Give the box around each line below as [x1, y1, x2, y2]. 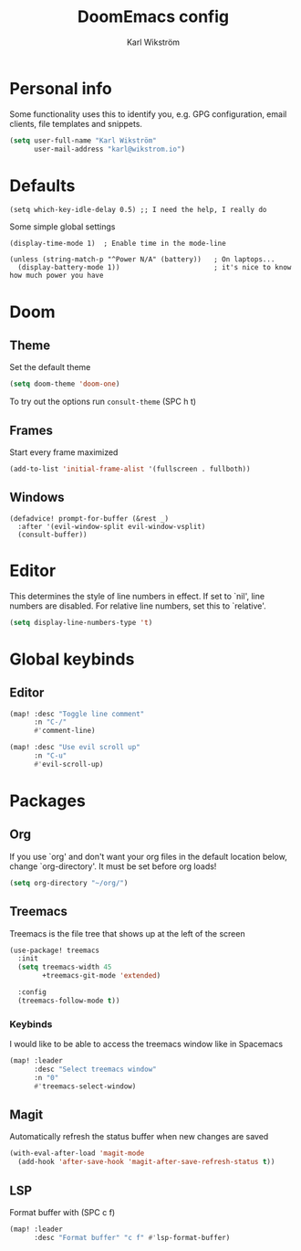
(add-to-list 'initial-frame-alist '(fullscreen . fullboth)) [9, 464, 251, 474]
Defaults [9, 175, 76, 196]
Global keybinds [9, 649, 135, 669]
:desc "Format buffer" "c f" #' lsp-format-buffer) [33, 1233, 231, 1242]
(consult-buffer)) [17, 530, 88, 539]
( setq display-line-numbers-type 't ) [9, 618, 153, 627]
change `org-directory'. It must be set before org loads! [9, 861, 217, 872]
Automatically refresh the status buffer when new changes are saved [9, 1131, 269, 1142]
